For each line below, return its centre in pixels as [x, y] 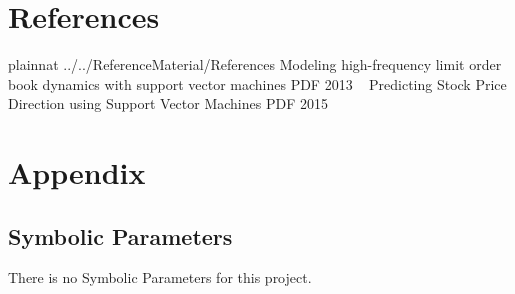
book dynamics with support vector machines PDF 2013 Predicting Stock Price [257, 83]
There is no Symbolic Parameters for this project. [160, 277]
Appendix [77, 172]
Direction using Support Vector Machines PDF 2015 [168, 103]
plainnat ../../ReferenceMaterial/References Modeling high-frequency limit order [255, 64]
